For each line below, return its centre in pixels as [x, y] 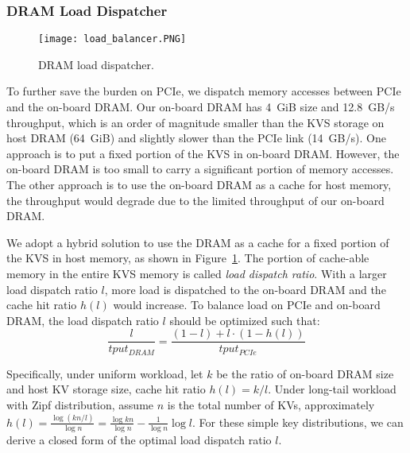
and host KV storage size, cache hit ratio [106, 389]
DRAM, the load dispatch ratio [83, 320]
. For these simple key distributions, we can [298, 422]
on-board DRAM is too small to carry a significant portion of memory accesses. [200, 169]
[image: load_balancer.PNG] [112, 39]
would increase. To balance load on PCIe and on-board [247, 305]
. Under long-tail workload [332, 389]
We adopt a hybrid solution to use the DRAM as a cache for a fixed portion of [198, 242]
